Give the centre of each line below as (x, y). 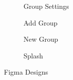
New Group (41, 39)
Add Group (41, 22)
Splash (33, 55)
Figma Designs (26, 72)
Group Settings (46, 6)
